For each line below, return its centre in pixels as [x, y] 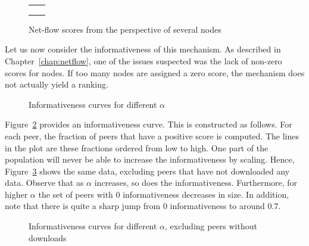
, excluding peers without [211, 226]
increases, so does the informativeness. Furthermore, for [196, 183]
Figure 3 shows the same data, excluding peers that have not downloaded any [147, 171]
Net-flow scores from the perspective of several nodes [125, 29]
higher [16, 194]
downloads [48, 237]
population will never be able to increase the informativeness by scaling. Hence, [150, 159]
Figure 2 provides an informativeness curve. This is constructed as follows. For [149, 124]
